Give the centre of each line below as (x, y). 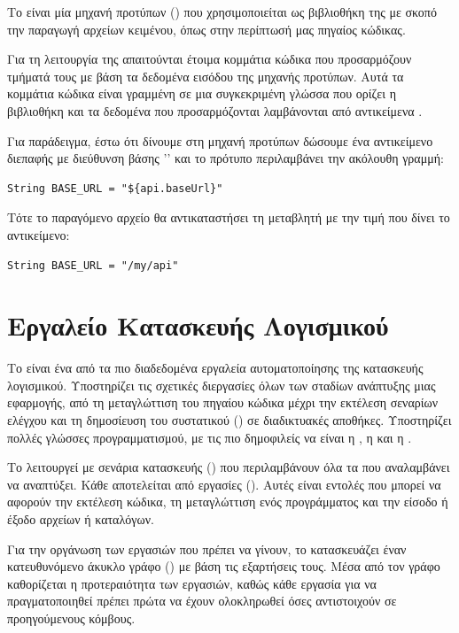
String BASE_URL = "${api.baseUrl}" (115, 188)
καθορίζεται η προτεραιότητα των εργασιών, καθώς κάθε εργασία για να (192, 583)
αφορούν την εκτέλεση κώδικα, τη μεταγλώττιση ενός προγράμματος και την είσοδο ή (228, 502)
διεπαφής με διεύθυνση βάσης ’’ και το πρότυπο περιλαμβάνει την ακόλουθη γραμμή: (226, 158)
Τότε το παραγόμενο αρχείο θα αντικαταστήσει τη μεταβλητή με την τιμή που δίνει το (229, 217)
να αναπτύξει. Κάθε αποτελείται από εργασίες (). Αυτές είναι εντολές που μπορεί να (224, 484)
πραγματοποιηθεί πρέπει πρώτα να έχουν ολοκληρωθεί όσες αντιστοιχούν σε (202, 601)
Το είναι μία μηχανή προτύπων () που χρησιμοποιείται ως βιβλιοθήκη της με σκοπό (222, 12)
